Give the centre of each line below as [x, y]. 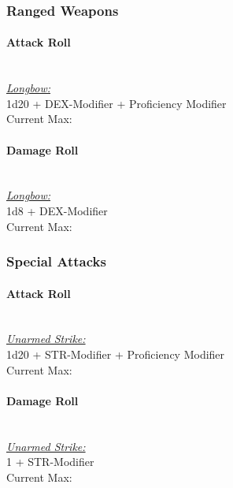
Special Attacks [56, 261]
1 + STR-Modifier [50, 462]
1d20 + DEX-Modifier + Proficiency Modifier [116, 103]
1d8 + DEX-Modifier [57, 210]
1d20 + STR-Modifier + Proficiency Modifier [116, 354]
